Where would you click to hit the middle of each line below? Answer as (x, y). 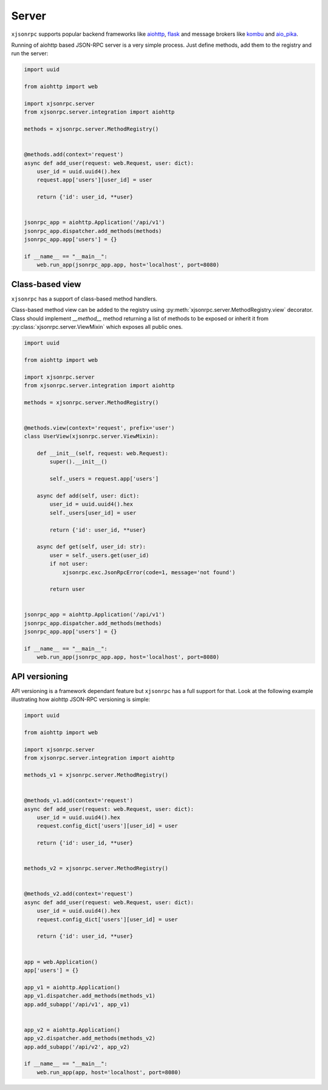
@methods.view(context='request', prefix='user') (99, 428)
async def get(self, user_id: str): (91, 547)
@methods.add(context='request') (74, 154)
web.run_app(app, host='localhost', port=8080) (109, 1072)
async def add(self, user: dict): (88, 496)
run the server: (30, 53)
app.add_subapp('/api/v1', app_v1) (77, 1004)
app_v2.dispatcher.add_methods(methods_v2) (90, 1038)
